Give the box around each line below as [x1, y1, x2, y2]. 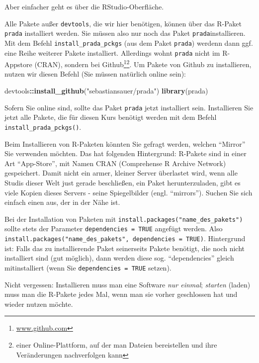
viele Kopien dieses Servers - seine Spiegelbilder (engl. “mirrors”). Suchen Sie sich [4, 187, 253, 197]
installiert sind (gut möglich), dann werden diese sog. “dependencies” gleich [4, 253, 234, 263]
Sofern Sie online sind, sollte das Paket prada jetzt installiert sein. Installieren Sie [4, 102, 254, 112]
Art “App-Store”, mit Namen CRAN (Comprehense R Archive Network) [4, 158, 226, 168]
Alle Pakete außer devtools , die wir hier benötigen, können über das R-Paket [4, 18, 242, 28]
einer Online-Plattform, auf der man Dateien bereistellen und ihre [16, 339, 217, 350]
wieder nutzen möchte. [4, 298, 73, 309]
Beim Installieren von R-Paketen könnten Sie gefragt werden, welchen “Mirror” [4, 138, 246, 149]
